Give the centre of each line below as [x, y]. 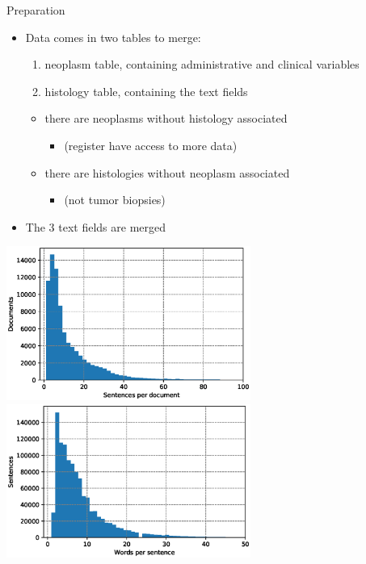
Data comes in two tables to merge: [113, 37]
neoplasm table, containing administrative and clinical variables [202, 64]
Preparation [36, 10]
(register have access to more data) [151, 145]
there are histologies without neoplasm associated [167, 172]
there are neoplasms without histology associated [166, 118]
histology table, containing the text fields [146, 91]
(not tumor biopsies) [115, 200]
